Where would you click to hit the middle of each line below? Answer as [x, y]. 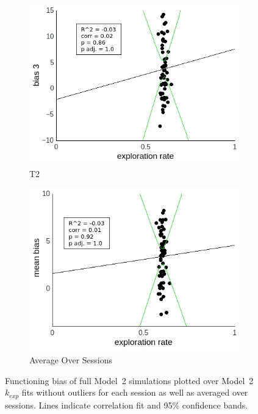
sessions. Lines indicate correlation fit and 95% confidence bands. [127, 405]
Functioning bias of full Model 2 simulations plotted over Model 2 [129, 380]
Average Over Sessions [71, 359]
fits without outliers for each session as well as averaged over [135, 392]
